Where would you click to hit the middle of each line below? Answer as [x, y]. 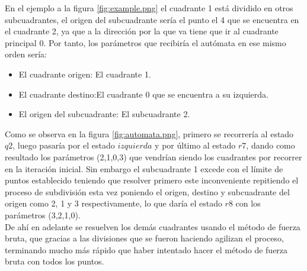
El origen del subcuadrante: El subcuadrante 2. [104, 114]
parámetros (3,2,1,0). [43, 214]
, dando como [271, 145]
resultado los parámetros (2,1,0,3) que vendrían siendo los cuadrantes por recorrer [153, 157]
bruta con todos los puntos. [55, 261]
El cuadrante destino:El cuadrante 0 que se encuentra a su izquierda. [143, 94]
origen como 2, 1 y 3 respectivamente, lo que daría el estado [113, 203]
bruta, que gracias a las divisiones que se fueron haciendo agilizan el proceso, [144, 238]
